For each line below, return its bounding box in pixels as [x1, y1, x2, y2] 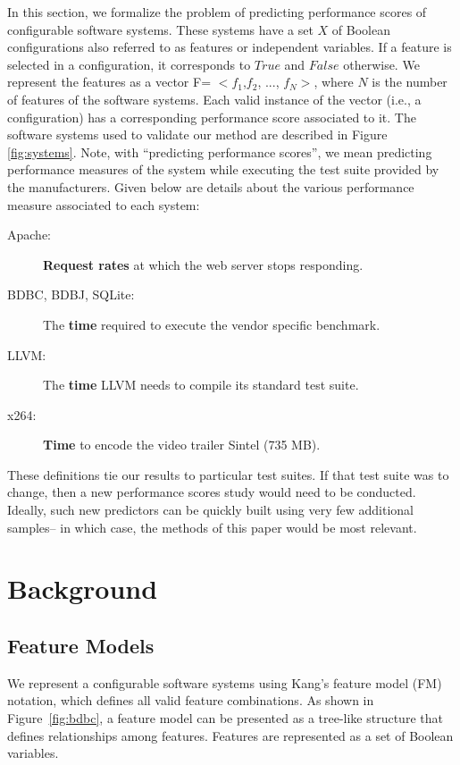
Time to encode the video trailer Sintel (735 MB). [43, 435, 321, 454]
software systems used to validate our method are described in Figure [7, 125, 388, 144]
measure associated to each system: [7, 195, 200, 214]
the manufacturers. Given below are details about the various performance [7, 177, 414, 196]
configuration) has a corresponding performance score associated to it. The [7, 107, 416, 126]
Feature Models [7, 632, 155, 660]
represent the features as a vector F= [7, 72, 212, 91]
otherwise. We [343, 55, 420, 73]
